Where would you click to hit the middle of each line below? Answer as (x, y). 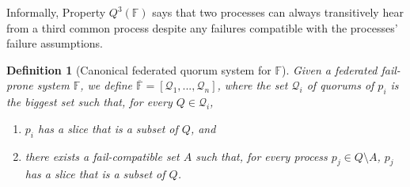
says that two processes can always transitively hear (278, 12)
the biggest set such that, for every (89, 102)
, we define (106, 85)
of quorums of (340, 85)
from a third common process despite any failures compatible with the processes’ (202, 27)
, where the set (252, 85)
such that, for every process (262, 156)
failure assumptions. (55, 43)
